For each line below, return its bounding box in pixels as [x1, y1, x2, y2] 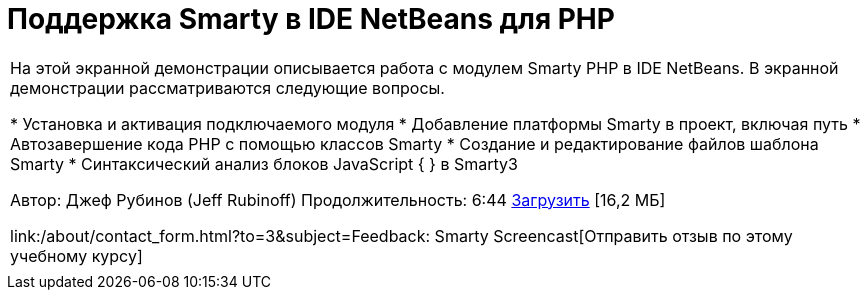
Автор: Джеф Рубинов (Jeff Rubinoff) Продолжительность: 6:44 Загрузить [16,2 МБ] [10, 189, 666, 210]
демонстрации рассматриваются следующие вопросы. [10, 77, 445, 98]
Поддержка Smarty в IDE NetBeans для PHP [7, 2, 615, 36]
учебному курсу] [10, 245, 143, 266]
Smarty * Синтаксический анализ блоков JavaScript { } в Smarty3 [10, 153, 518, 174]
